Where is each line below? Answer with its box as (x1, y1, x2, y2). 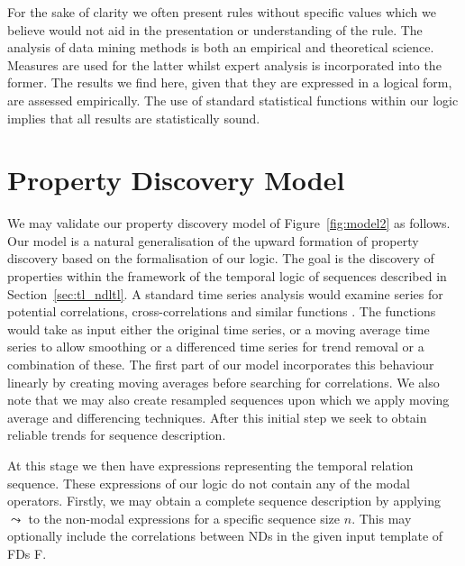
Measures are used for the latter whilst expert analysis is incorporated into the (7, 55, 442, 74)
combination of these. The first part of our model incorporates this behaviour (7, 355, 434, 374)
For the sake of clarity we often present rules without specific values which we (7, 3, 436, 21)
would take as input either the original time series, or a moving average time (7, 319, 430, 338)
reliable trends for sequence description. (7, 425, 226, 444)
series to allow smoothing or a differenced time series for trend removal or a (7, 337, 424, 356)
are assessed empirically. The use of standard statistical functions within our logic (7, 90, 459, 109)
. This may (351, 508, 412, 527)
